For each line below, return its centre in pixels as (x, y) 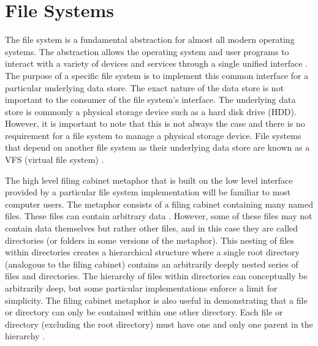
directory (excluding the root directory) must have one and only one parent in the (159, 324)
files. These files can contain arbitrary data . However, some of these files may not (159, 216)
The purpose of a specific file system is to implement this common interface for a (157, 75)
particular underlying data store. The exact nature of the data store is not (145, 87)
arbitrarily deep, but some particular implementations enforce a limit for (141, 288)
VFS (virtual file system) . (55, 160)
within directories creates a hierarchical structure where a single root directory (152, 252)
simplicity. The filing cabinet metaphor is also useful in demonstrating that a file (156, 300)
